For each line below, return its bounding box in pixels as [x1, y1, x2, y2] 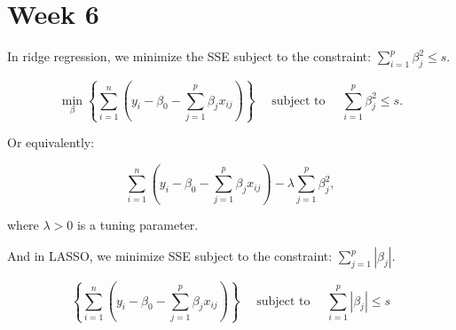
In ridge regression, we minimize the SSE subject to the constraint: [7, 47, 372, 66]
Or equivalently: [7, 133, 95, 152]
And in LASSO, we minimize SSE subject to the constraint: [7, 247, 333, 265]
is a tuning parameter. [76, 216, 199, 234]
